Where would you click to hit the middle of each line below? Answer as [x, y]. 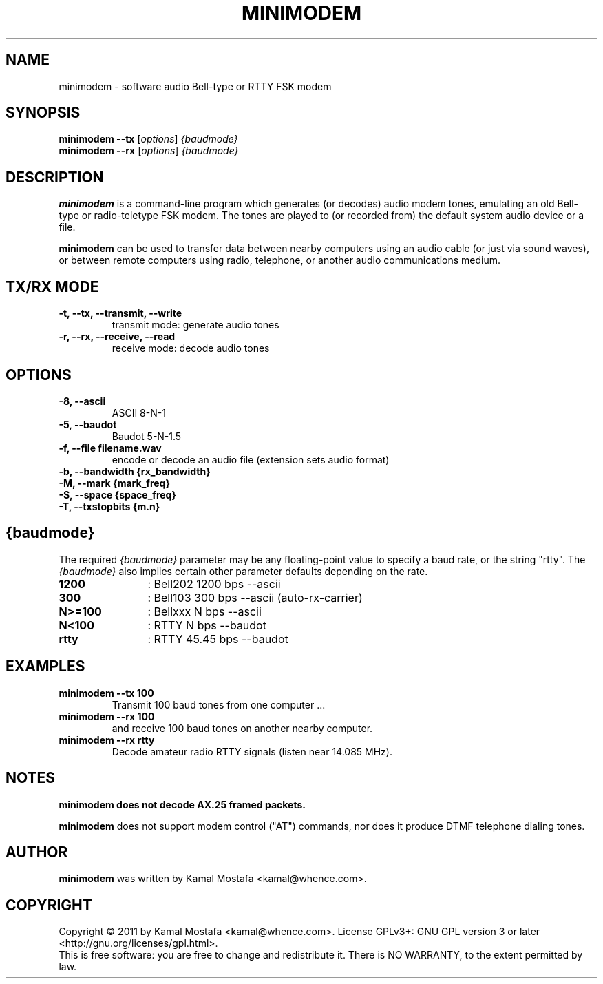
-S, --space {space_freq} [117, 494]
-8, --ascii [82, 401]
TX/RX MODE [52, 286]
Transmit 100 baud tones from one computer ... [219, 704]
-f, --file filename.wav [110, 448]
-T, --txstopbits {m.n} [109, 506]
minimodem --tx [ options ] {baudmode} [148, 139]
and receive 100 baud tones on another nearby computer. [242, 728]
